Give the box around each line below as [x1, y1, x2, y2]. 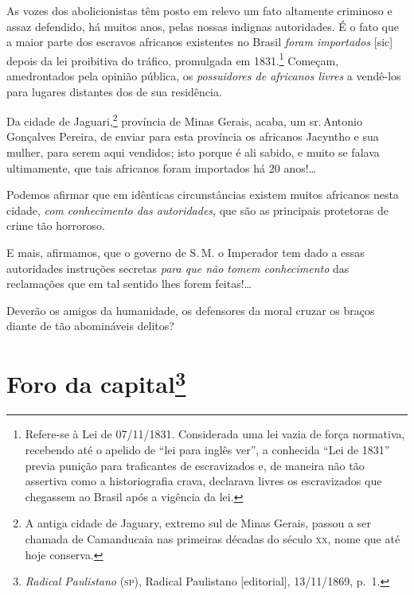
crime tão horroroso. [6, 217, 105, 234]
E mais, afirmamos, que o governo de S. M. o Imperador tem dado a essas [6, 244, 365, 261]
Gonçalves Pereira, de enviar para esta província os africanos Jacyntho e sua [6, 128, 379, 145]
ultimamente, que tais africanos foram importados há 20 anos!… [6, 159, 316, 176]
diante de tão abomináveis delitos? [6, 317, 174, 334]
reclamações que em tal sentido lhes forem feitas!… [6, 275, 252, 292]
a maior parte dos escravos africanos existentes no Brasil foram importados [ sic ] [6, 33, 393, 50]
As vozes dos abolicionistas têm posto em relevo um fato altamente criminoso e [6, 2, 393, 18]
